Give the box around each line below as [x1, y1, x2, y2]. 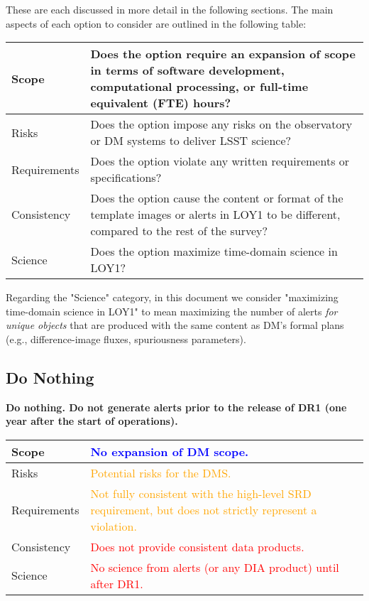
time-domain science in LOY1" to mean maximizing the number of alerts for [6, 303, 338, 318]
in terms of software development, [90, 62, 285, 79]
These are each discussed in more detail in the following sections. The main [6, 2, 334, 16]
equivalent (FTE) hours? [90, 94, 231, 112]
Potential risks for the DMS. [90, 464, 231, 481]
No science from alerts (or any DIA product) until [90, 558, 339, 575]
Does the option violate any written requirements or [90, 153, 350, 170]
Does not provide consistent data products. [90, 538, 304, 555]
